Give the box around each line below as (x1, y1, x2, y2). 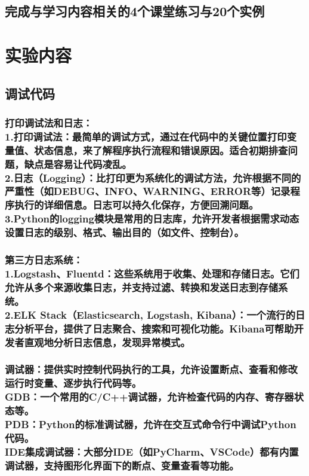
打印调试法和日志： (5, 115, 93, 130)
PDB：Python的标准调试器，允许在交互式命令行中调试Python (5, 417, 296, 432)
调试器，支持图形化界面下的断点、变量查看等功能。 (5, 457, 239, 472)
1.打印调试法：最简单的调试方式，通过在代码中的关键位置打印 (5, 129, 287, 144)
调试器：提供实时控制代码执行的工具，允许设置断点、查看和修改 (5, 362, 298, 377)
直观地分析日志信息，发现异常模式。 (24, 334, 190, 349)
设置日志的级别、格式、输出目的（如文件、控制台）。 (5, 225, 244, 240)
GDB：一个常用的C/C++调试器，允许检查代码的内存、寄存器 (5, 389, 294, 404)
